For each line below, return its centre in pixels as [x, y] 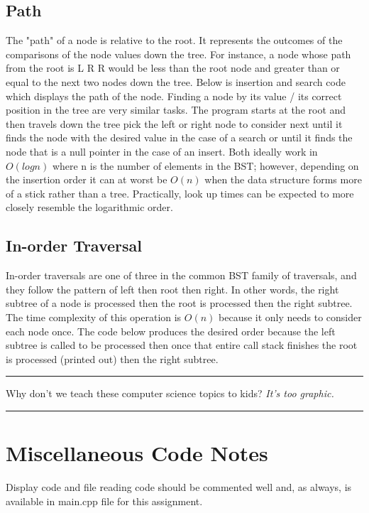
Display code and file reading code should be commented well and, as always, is [179, 487]
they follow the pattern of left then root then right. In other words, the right [172, 289]
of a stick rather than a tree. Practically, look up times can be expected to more [180, 193]
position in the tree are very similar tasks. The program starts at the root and [176, 110]
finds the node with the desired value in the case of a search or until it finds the [179, 137]
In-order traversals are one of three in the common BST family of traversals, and [181, 275]
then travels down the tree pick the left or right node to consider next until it [174, 123]
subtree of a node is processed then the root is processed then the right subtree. [179, 303]
